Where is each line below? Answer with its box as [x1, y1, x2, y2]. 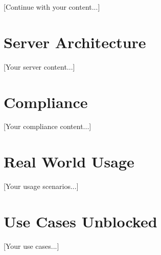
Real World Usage [4, 151, 134, 172]
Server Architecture [4, 31, 146, 52]
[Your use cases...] [4, 240, 59, 251]
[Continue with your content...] [4, 2, 100, 12]
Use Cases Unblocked [4, 210, 157, 231]
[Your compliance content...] [4, 121, 91, 132]
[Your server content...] [4, 61, 75, 72]
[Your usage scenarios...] [4, 181, 79, 192]
